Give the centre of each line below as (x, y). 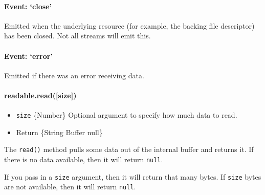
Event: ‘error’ (28, 56)
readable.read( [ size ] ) (40, 95)
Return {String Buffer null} (59, 132)
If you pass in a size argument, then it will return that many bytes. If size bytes (133, 176)
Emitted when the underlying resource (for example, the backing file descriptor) (129, 25)
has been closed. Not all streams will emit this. (78, 36)
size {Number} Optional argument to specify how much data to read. (127, 115)
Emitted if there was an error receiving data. (74, 75)
